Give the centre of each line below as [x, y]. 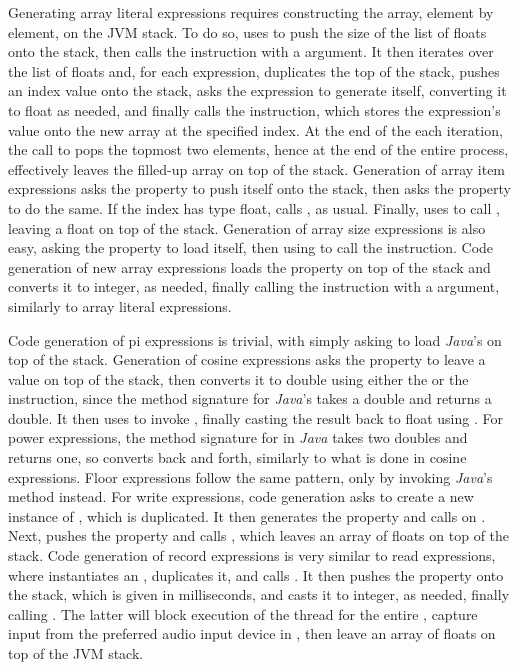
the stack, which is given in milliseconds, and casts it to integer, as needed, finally [259, 594]
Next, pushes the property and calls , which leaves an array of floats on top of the [259, 535]
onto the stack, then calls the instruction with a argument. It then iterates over [251, 51]
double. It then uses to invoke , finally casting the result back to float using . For [255, 417]
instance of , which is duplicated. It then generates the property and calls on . [247, 515]
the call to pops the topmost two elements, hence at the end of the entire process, [258, 149]
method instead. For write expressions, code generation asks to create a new [241, 496]
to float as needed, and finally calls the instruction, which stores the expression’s [254, 109]
